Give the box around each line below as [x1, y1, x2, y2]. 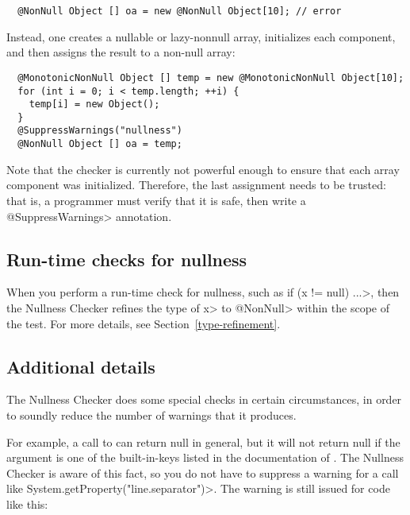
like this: [6, 495, 48, 512]
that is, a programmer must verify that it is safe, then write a [6, 192, 306, 208]
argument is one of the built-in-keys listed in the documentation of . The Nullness [6, 449, 404, 466]
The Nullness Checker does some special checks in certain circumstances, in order [6, 391, 402, 408]
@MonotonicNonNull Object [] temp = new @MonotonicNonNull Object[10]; [17, 72, 404, 83]
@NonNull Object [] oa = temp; [17, 138, 182, 150]
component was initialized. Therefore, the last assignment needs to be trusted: [6, 176, 386, 193]
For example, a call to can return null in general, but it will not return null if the [6, 433, 400, 450]
